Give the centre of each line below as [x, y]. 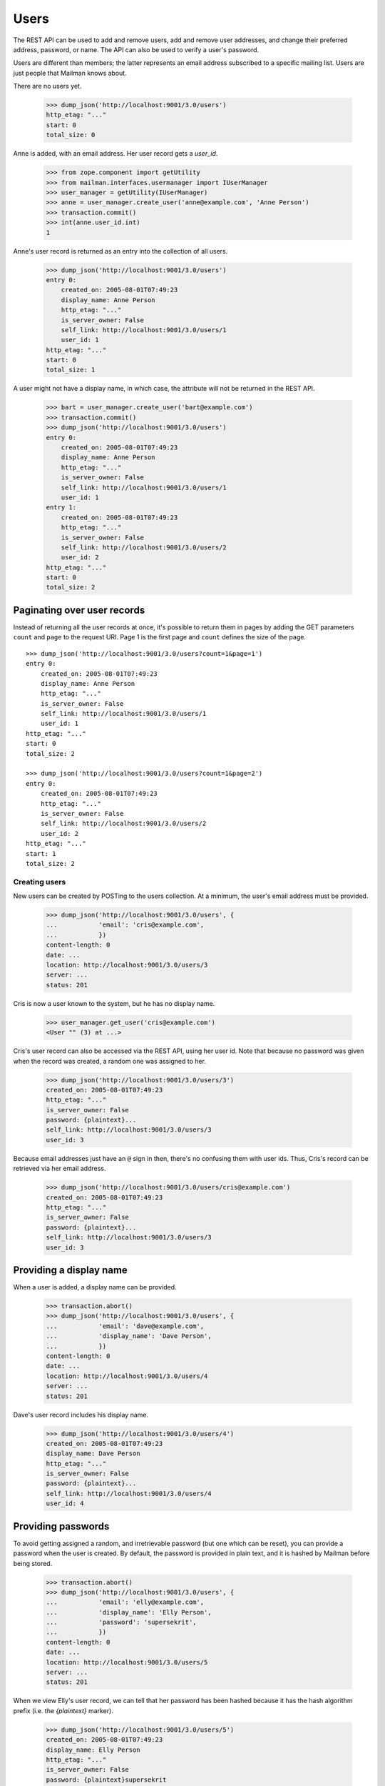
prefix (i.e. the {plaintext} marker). [63, 1710]
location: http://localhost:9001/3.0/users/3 [127, 965]
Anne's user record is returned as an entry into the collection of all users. [120, 251]
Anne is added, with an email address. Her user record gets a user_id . [115, 154]
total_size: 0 [71, 135]
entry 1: [61, 508]
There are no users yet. [47, 86]
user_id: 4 [65, 1503]
